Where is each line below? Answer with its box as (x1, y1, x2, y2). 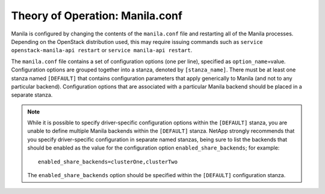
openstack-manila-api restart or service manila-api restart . (11, 47, 193, 54)
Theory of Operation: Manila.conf (11, 9, 183, 22)
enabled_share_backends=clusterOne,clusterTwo (38, 158, 178, 165)
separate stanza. (11, 91, 53, 99)
